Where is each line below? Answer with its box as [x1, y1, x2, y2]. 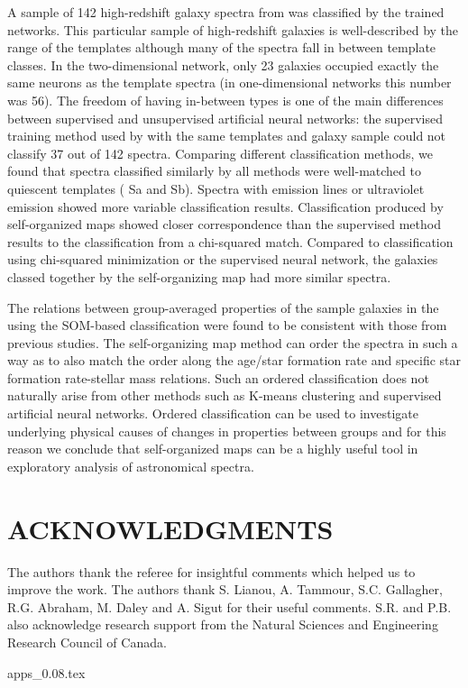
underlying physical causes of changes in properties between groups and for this [7, 421, 446, 440]
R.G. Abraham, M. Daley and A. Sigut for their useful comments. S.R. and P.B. [7, 597, 452, 616]
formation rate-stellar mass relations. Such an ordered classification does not [7, 368, 429, 387]
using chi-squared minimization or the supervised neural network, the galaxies [7, 250, 438, 269]
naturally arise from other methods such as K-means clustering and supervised [7, 386, 442, 405]
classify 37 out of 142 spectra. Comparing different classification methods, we [7, 143, 433, 162]
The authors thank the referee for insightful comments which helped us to [7, 562, 416, 581]
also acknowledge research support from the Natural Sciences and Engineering [7, 615, 438, 634]
